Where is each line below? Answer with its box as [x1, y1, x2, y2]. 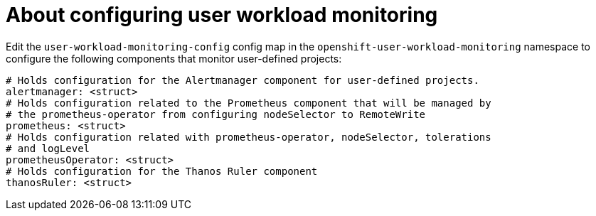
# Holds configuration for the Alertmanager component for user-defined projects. [6, 74, 479, 86]
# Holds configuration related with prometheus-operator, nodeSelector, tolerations [6, 131, 491, 143]
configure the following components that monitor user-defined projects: [6, 52, 342, 65]
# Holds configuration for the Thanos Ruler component [6, 165, 318, 177]
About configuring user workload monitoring [6, 3, 438, 27]
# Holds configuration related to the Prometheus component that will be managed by [6, 97, 491, 109]
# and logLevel [6, 142, 90, 154]
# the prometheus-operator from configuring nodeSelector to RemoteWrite [6, 108, 426, 120]
